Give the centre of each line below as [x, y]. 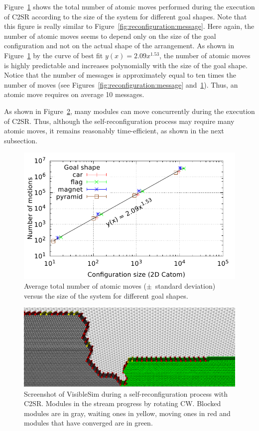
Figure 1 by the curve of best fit [54, 55]
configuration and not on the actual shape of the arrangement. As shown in [119, 46]
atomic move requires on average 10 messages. [74, 94]
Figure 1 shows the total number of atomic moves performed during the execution [129, 6]
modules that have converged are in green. [88, 423]
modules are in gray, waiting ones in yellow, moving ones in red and [127, 413]
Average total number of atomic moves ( [85, 286]
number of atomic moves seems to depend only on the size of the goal [110, 36]
